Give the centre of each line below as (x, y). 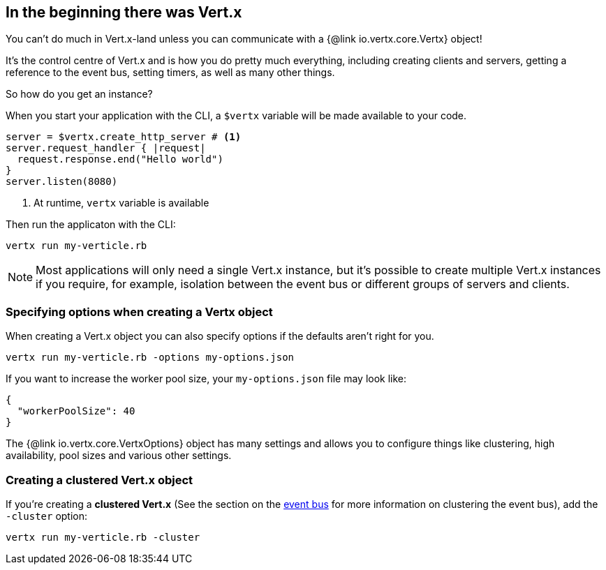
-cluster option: (47, 516)
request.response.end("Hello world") (120, 159)
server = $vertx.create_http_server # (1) (124, 137)
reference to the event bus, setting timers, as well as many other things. (170, 73)
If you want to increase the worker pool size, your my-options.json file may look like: (206, 379)
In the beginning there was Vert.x (124, 12)
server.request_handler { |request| (106, 148)
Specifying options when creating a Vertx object (139, 312)
